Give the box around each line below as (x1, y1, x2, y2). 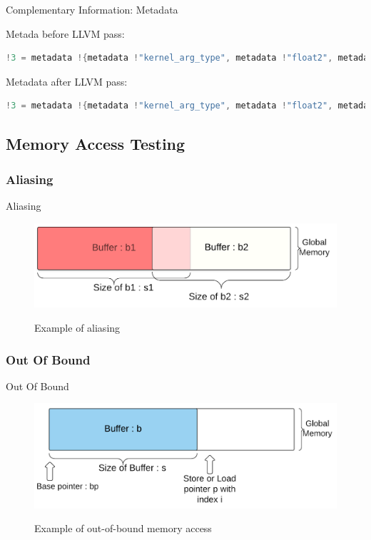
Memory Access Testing (6, 133, 185, 155)
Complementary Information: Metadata (6, 2, 178, 16)
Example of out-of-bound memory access (34, 521, 212, 536)
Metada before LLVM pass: (6, 26, 125, 41)
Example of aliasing (34, 320, 121, 335)
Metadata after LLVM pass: (6, 73, 128, 88)
